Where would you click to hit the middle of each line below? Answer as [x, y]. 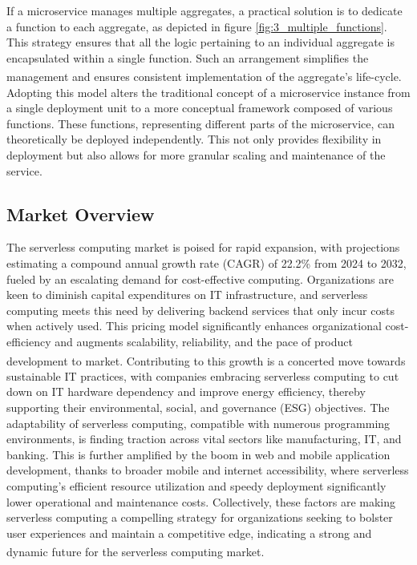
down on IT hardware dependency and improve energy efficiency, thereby [186, 391]
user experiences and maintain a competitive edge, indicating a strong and [189, 533]
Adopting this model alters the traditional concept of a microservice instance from [208, 92]
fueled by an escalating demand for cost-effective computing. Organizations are [200, 278]
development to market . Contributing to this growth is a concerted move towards [206, 360]
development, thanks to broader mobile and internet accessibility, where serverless [208, 470]
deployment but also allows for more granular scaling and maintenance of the [196, 155]
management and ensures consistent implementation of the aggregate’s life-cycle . [204, 77]
